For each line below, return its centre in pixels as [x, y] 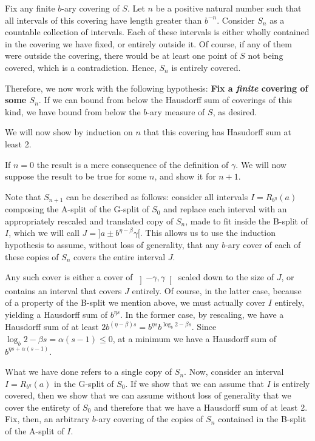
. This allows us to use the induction [208, 233]
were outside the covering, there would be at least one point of [121, 56]
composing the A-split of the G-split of [77, 209]
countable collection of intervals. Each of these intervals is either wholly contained [157, 32]
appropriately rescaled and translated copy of [89, 220]
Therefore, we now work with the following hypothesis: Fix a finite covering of [157, 88]
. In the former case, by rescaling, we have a [202, 315]
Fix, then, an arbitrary [47, 419]
